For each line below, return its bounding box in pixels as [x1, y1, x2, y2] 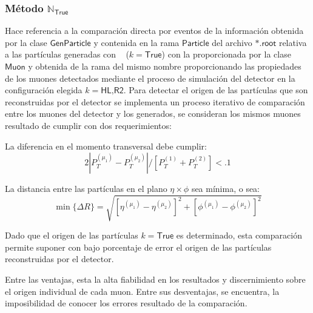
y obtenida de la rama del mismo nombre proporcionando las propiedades [28, 60, 301, 72]
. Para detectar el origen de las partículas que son [123, 84, 308, 96]
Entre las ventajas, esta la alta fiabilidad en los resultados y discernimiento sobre [5, 273, 306, 286]
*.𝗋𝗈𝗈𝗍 [255, 39, 277, 48]
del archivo [212, 36, 252, 48]
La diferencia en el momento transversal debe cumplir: [5, 139, 207, 152]
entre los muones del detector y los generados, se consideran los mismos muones [5, 107, 301, 120]
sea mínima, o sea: [191, 182, 260, 195]
